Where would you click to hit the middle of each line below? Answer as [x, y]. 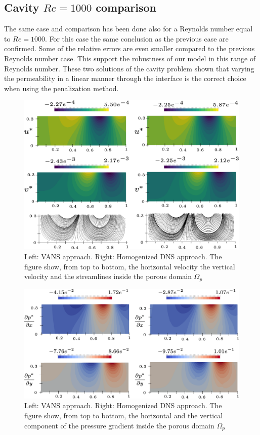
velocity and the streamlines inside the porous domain [108, 276]
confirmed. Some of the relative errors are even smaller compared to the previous [129, 48]
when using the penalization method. [61, 88]
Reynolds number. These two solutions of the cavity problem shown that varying [129, 68]
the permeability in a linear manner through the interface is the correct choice [125, 78]
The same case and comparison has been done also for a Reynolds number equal [128, 29]
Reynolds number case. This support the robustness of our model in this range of [130, 58]
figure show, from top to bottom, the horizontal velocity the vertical [130, 266]
